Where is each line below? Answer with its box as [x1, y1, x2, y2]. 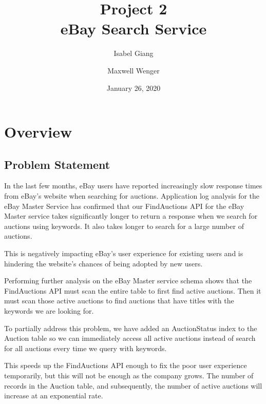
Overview [4, 121, 72, 142]
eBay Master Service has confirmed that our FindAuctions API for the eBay [4, 200, 244, 211]
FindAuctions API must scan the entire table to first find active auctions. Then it [4, 285, 261, 296]
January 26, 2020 [106, 82, 161, 93]
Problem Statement [4, 156, 110, 172]
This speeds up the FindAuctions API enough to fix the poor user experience [4, 360, 247, 371]
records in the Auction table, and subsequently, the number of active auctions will [4, 380, 262, 391]
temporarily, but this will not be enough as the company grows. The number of [4, 370, 254, 380]
